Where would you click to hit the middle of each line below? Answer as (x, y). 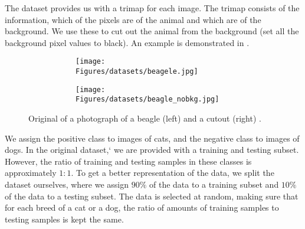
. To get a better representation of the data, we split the (173, 173)
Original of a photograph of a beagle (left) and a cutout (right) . (145, 118)
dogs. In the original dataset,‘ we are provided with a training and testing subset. (152, 150)
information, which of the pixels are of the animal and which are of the (133, 19)
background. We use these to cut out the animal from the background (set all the (152, 31)
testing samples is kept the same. (64, 219)
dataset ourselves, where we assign (67, 184)
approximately (31, 173)
